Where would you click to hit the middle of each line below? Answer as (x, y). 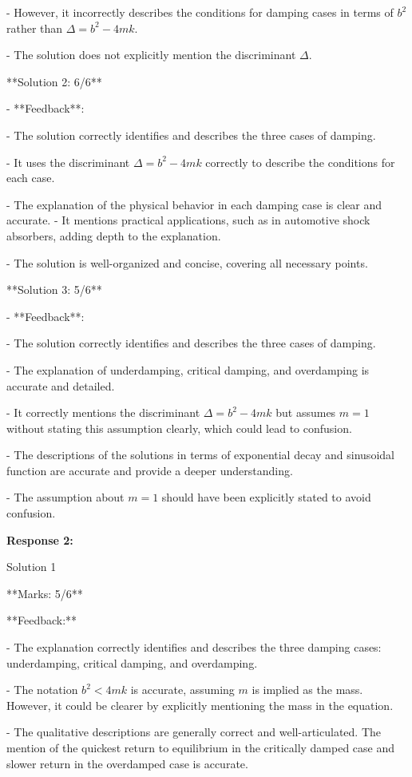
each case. (31, 178)
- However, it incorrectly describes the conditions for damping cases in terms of (200, 12)
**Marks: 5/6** (45, 593)
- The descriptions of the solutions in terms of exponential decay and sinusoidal (200, 455)
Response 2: (40, 539)
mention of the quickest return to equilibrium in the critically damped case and (201, 747)
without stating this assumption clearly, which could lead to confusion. (179, 428)
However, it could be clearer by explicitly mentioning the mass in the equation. (200, 705)
